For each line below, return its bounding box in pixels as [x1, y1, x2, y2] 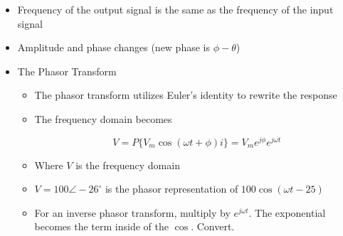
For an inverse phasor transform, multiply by [34, 205, 231, 220]
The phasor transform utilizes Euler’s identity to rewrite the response [34, 87, 337, 102]
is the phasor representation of [105, 181, 238, 196]
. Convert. [191, 219, 235, 234]
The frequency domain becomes [34, 111, 172, 126]
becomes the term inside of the [34, 219, 169, 234]
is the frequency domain [75, 157, 180, 172]
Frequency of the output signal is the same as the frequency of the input [17, 2, 334, 16]
